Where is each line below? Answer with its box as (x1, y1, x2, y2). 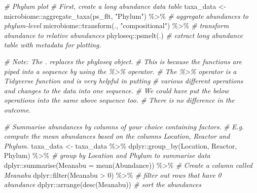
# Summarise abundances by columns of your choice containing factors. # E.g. (4, 121, 244, 131)
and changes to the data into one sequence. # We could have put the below (4, 85, 229, 95)
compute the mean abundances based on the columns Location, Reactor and (4, 131, 230, 141)
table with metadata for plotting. (4, 39, 101, 50)
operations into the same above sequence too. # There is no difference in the (4, 95, 235, 105)
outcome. (4, 104, 31, 115)
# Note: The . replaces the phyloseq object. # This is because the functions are (4, 56, 242, 66)
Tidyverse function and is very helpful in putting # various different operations (4, 76, 243, 86)
